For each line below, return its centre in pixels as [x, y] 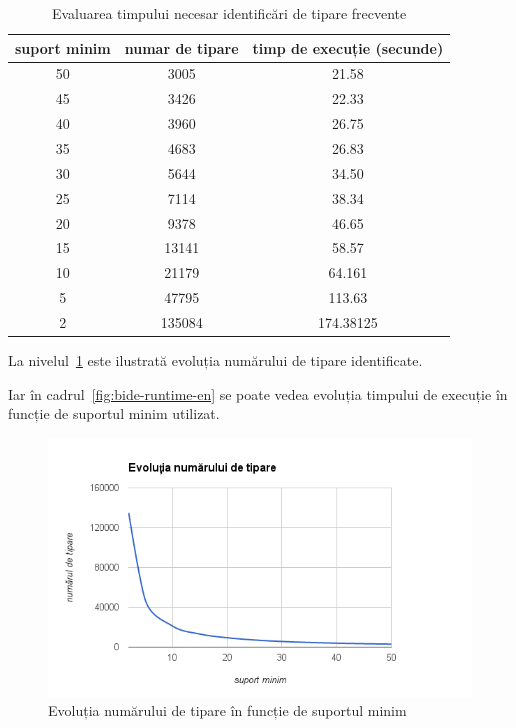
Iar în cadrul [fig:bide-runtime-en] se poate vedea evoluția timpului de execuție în [258, 393]
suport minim [63, 47]
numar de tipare [181, 47]
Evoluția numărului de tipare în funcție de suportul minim [227, 710]
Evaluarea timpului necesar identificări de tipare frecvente [229, 13]
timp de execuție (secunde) [348, 47]
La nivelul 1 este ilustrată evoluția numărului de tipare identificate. [215, 359]
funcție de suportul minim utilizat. [114, 413]
